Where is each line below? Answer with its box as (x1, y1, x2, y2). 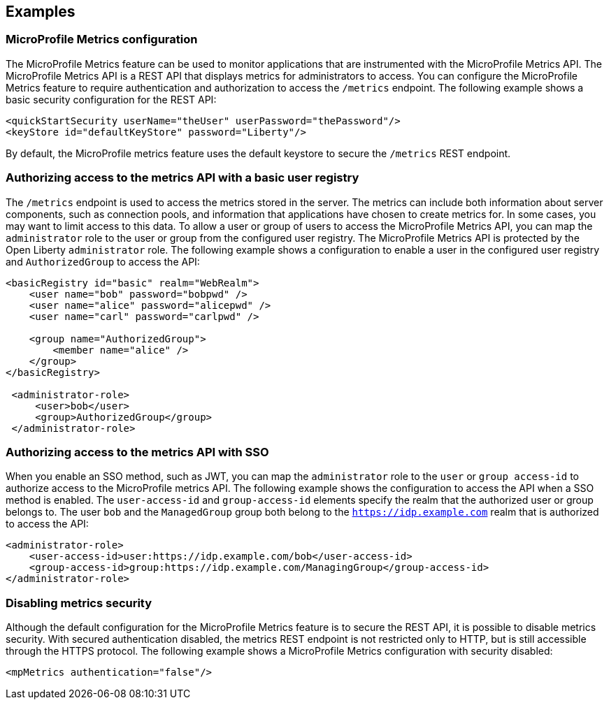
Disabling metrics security (6, 595, 152, 610)
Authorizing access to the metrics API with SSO (6, 444, 269, 459)
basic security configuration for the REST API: (6, 93, 217, 106)
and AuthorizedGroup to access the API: (6, 255, 200, 268)
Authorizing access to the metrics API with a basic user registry (6, 170, 359, 185)
